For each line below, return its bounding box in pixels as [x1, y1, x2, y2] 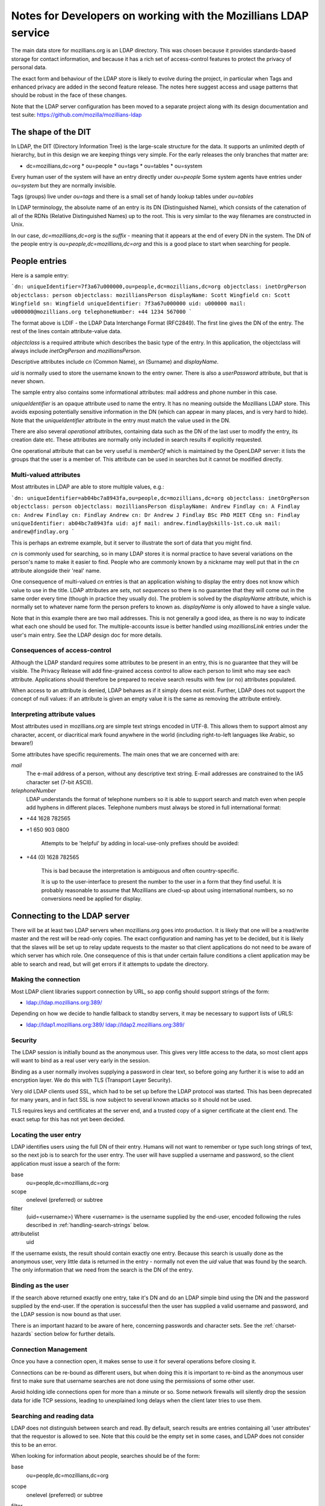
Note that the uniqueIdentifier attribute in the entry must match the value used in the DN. [11, 416, 231, 424]
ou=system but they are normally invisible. [11, 181, 117, 189]
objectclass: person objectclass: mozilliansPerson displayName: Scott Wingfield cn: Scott [11, 292, 291, 298]
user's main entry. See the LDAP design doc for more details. [11, 631, 162, 639]
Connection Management [11, 1345, 87, 1354]
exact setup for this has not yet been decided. [11, 1115, 126, 1123]
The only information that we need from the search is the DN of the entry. [11, 1266, 194, 1273]
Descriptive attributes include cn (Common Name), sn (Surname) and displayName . [11, 358, 219, 366]
